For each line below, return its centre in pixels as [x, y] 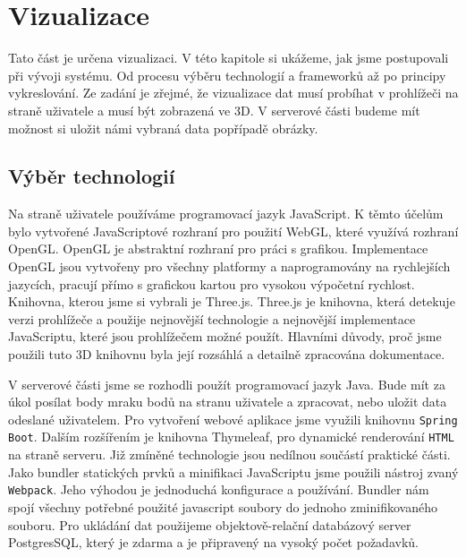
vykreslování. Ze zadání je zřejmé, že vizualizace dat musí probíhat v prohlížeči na [233, 93]
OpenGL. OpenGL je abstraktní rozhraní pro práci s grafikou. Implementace [218, 249]
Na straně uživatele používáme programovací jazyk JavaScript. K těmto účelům [226, 214]
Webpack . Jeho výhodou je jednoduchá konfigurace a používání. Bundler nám [219, 489]
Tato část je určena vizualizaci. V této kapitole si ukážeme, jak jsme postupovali [229, 58]
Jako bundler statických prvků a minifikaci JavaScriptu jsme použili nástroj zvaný [233, 471]
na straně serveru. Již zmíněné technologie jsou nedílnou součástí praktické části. [229, 454]
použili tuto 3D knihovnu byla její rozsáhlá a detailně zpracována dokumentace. [227, 354]
